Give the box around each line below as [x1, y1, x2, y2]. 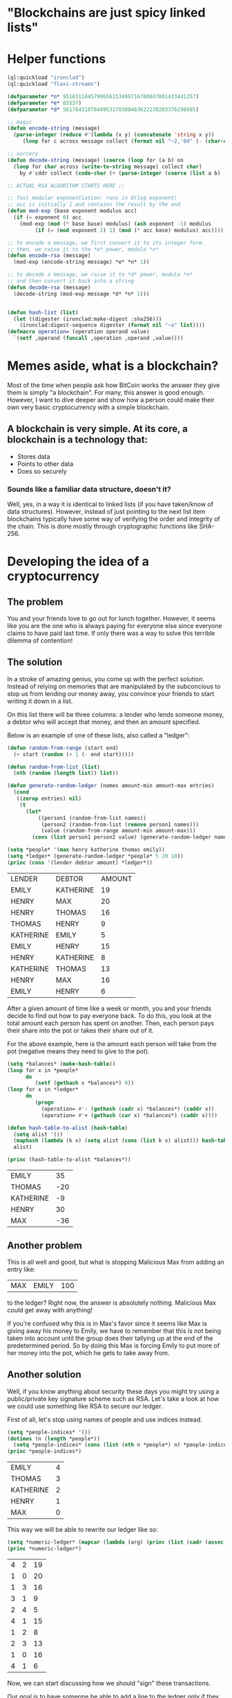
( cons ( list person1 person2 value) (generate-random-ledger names [32, 834, 230, 841]
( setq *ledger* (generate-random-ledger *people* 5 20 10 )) [7, 853, 184, 860]
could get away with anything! [7, 1305, 93, 1314]
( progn [35, 1099, 54, 1106]
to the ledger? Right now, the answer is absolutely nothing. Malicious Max [7, 1298, 216, 1307]
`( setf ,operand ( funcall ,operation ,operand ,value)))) [13, 334, 184, 342]
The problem [7, 596, 64, 607]
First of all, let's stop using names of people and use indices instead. [7, 1415, 202, 1424]
